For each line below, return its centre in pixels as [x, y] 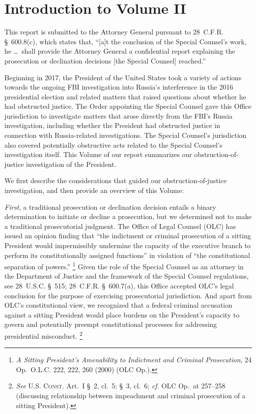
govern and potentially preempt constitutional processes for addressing [111, 324]
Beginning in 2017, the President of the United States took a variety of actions [123, 77]
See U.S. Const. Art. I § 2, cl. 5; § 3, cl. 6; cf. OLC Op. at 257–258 [121, 386]
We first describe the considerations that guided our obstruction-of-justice [116, 180]
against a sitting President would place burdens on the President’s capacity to [122, 314]
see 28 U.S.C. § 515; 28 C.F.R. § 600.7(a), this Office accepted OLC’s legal [119, 286]
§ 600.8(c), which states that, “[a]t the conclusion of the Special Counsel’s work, [126, 41]
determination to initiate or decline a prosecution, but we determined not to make [128, 216]
